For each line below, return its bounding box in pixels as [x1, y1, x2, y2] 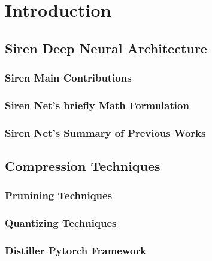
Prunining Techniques [5, 188, 113, 203]
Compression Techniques [5, 157, 160, 175]
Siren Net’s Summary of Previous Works [5, 125, 206, 140]
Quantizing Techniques [5, 215, 117, 230]
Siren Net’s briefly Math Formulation [5, 97, 189, 112]
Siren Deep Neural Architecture [5, 38, 207, 57]
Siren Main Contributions [5, 70, 132, 85]
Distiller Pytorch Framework [5, 243, 147, 258]
